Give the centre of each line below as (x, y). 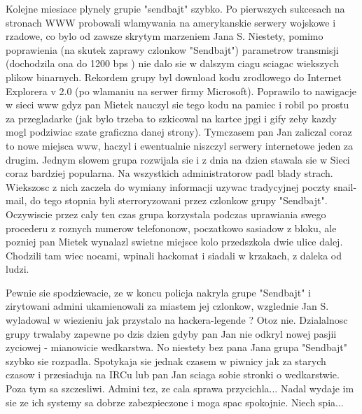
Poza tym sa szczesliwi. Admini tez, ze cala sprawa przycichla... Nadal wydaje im (180, 388)
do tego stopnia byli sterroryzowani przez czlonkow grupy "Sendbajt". (179, 200)
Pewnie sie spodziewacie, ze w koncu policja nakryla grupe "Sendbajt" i (158, 292)
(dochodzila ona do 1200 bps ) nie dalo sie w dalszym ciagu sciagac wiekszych (172, 63)
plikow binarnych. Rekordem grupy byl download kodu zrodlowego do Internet (174, 77)
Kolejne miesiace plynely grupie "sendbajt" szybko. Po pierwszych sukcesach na (175, 8)
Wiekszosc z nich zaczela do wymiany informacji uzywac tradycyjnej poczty (168, 186)
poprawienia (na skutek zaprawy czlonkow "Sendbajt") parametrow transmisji (172, 49)
